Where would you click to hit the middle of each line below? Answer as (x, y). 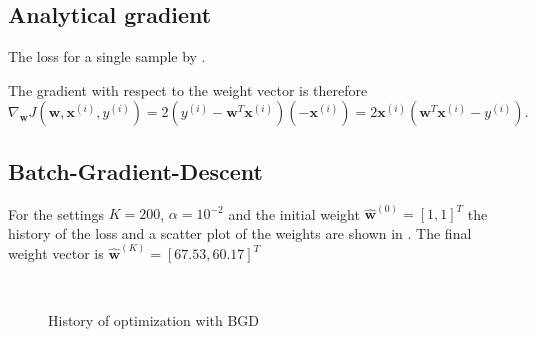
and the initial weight (294, 213)
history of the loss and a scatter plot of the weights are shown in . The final (240, 232)
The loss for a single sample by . (107, 56)
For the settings (56, 213)
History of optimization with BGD (154, 320)
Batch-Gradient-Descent (135, 170)
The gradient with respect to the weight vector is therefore (188, 89)
